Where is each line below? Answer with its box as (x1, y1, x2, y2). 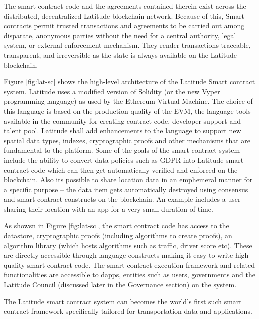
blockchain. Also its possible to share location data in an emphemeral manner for (4, 174, 253, 185)
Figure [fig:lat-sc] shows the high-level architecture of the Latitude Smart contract (4, 76, 255, 87)
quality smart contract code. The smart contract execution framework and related (4, 259, 255, 270)
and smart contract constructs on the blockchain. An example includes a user (4, 194, 241, 204)
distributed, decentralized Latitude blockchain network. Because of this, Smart (4, 10, 245, 21)
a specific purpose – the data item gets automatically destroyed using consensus (4, 184, 248, 194)
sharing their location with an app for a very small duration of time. (4, 203, 213, 214)
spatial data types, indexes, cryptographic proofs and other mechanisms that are (4, 135, 251, 145)
